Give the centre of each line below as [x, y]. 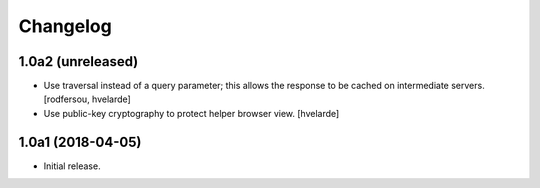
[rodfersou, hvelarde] [87, 99]
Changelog [65, 26]
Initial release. [72, 166]
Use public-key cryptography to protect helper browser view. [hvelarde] [191, 113]
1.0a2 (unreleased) [78, 61]
